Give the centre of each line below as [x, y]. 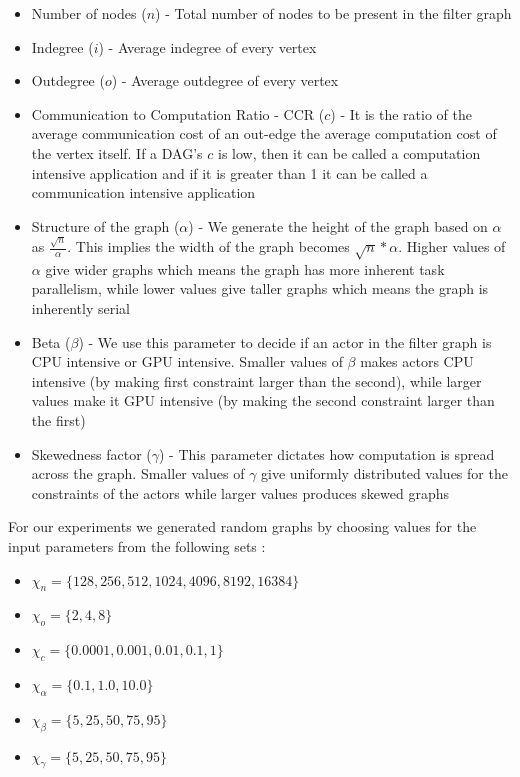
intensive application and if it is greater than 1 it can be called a [229, 172]
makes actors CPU [417, 361]
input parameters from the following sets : [137, 545]
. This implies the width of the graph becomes [208, 246]
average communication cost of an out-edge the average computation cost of [264, 133]
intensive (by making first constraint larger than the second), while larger [256, 380]
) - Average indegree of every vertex [207, 46]
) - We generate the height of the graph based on [338, 225]
